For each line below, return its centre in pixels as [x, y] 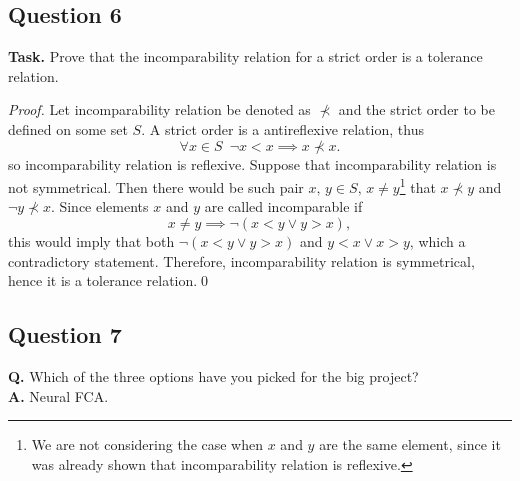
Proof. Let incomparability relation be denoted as [159, 109]
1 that [417, 185]
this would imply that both [91, 241]
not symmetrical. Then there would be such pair [156, 186]
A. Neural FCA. [58, 395]
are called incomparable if [283, 206]
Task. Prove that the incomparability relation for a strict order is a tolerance [245, 56]
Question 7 [65, 334]
